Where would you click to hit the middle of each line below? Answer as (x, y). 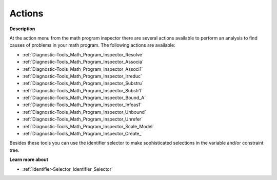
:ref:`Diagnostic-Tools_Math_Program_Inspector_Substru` (83, 83)
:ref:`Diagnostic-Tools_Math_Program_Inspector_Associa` (83, 62)
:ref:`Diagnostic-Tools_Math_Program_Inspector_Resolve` (83, 54)
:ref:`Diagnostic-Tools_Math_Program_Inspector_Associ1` (83, 69)
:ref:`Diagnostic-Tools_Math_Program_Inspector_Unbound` (84, 112)
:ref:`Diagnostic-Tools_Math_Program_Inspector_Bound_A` (84, 98)
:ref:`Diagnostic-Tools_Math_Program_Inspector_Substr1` (83, 90)
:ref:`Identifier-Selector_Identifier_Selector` (67, 169)
